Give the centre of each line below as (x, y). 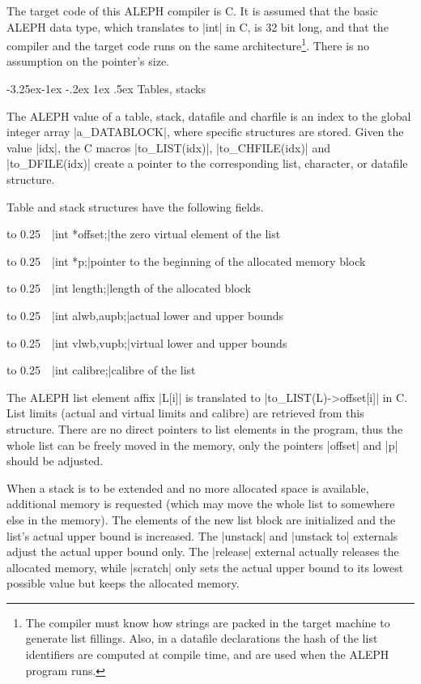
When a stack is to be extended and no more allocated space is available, (188, 487)
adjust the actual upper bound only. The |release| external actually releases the (203, 551)
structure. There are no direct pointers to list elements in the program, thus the (205, 428)
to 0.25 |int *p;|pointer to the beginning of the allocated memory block (186, 261)
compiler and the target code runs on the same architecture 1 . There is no (188, 44)
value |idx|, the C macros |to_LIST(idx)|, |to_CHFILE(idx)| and (168, 147)
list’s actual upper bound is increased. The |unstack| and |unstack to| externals (202, 535)
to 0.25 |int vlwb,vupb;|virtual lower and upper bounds (147, 342)
